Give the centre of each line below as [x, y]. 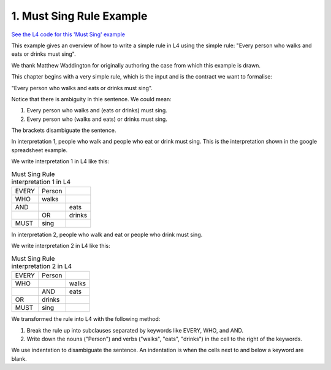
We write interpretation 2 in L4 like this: [61, 246]
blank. [19, 358]
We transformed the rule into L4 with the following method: [86, 319]
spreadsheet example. [40, 150]
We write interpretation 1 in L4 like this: [60, 161]
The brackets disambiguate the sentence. [64, 130]
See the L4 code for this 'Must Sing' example [68, 34]
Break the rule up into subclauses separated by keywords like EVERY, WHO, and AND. [135, 330]
